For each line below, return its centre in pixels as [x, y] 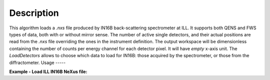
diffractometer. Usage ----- [37, 63]
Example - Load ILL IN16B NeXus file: [48, 72]
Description [34, 13]
